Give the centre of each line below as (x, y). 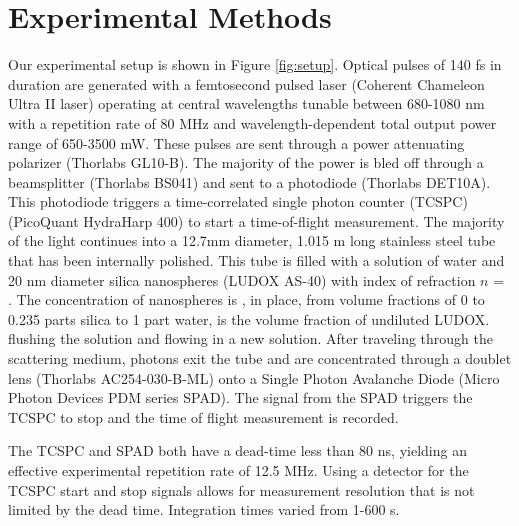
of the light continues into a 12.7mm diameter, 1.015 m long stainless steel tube (252, 240)
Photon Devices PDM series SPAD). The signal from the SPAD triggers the (240, 397)
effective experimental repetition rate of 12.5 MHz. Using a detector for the (238, 470)
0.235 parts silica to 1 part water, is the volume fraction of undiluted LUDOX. (249, 318)
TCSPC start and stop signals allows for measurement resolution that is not (241, 489)
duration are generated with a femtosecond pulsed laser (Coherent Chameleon (246, 83)
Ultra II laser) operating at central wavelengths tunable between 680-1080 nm (246, 103)
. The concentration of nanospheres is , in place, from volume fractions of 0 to (246, 299)
